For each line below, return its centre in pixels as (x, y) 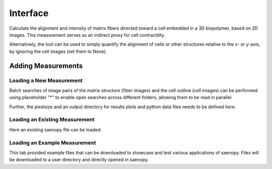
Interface (29, 13)
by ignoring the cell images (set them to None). (58, 51)
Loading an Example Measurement (53, 142)
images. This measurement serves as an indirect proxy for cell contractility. (87, 35)
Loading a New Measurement (46, 80)
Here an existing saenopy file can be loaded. (56, 130)
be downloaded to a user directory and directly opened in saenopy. (79, 160)
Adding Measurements (46, 66)
